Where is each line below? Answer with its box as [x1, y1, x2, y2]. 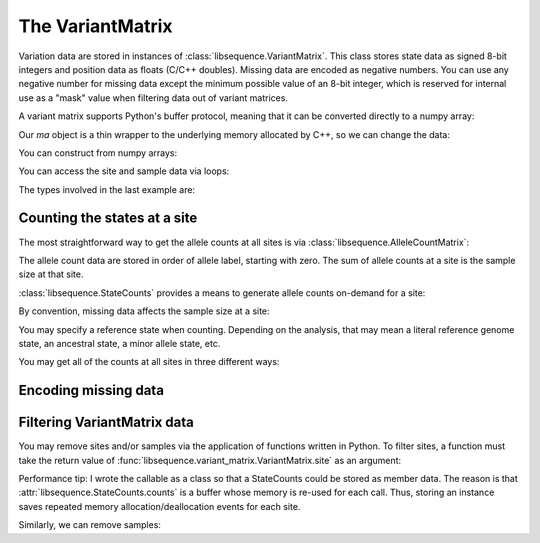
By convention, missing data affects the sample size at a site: [18, 305, 270, 317]
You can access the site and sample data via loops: [18, 165, 230, 177]
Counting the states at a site [18, 210, 198, 227]
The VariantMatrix [18, 15, 174, 37]
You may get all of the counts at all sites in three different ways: [18, 356, 280, 368]
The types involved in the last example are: [18, 183, 195, 195]
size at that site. [18, 268, 84, 280]
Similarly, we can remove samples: [18, 519, 162, 531]
